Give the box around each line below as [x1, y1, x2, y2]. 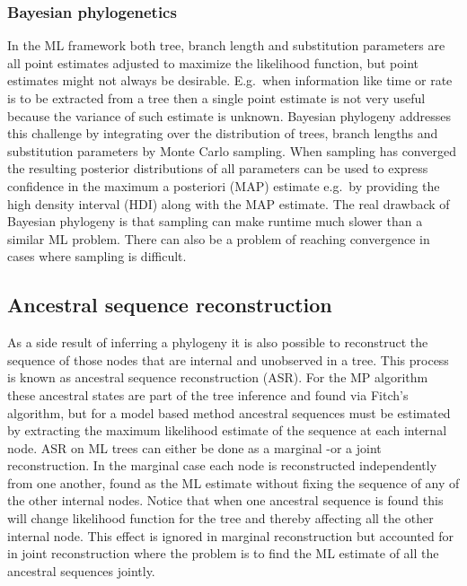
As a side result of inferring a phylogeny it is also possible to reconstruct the [7, 333, 428, 352]
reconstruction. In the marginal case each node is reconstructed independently [7, 456, 437, 475]
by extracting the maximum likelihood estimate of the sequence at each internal [7, 421, 447, 440]
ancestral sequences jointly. [7, 561, 155, 580]
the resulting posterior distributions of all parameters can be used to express [7, 159, 428, 178]
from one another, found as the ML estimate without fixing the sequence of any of [7, 473, 460, 492]
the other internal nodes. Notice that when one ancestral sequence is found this [7, 491, 444, 510]
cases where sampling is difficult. [7, 247, 187, 266]
